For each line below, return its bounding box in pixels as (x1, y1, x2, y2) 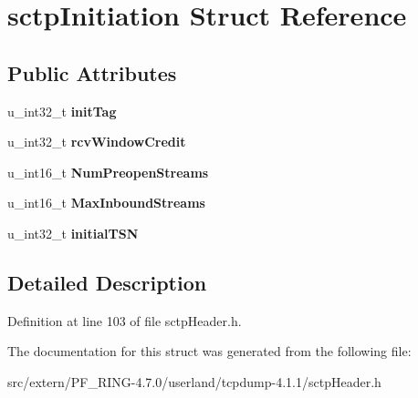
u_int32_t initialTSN (7, 223, 139, 242)
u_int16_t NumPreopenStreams (7, 162, 209, 181)
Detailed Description (7, 268, 207, 296)
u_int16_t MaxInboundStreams (7, 193, 205, 212)
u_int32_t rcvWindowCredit (7, 132, 186, 151)
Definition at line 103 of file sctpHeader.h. (7, 311, 242, 330)
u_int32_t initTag (7, 101, 117, 120)
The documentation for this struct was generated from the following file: (7, 342, 412, 361)
